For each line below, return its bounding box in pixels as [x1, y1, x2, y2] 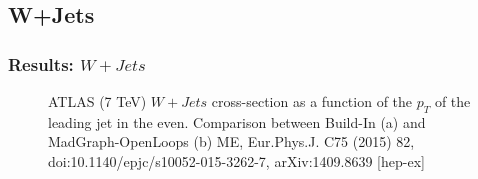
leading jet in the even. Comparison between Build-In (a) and [48, 111, 426, 132]
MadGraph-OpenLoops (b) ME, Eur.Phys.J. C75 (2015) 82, [48, 131, 415, 152]
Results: [8, 51, 74, 76]
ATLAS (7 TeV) [48, 91, 147, 111]
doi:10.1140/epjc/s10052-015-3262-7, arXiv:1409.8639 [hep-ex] [48, 150, 425, 171]
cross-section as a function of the [211, 91, 413, 111]
